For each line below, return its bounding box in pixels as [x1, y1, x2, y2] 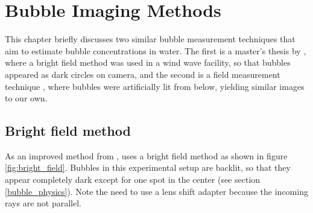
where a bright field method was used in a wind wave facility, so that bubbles [5, 56, 291, 69]
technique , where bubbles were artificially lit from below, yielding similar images [5, 80, 305, 92]
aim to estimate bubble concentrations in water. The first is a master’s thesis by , [5, 44, 306, 57]
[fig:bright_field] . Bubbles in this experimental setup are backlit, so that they [5, 161, 291, 174]
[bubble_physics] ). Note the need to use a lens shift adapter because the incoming [5, 185, 308, 197]
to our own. [5, 92, 48, 104]
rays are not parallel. [5, 197, 81, 209]
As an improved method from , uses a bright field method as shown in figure [5, 149, 288, 162]
